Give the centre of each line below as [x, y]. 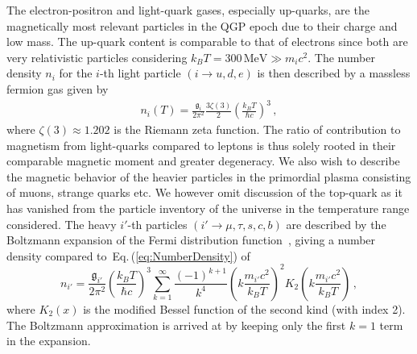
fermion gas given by [58, 88]
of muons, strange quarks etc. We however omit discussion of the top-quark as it [204, 192]
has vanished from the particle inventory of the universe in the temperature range [208, 208]
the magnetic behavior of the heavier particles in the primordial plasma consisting [209, 176]
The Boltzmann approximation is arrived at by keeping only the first [176, 325]
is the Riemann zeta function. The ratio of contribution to [257, 129]
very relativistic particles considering [97, 57]
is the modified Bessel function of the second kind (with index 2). [244, 308]
